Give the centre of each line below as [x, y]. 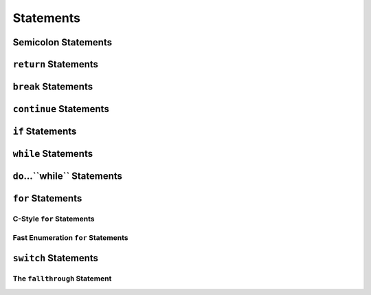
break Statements [53, 87]
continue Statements [61, 109]
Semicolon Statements [63, 42]
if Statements [45, 132]
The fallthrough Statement [62, 278]
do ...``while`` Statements [68, 176]
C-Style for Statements [54, 219]
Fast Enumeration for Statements [70, 237]
